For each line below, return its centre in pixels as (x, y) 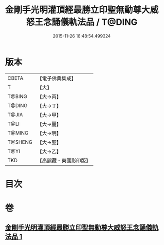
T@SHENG (20, 142)
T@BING (18, 96)
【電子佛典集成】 (57, 78)
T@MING (18, 133)
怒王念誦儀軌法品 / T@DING (82, 22)
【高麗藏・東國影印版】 (64, 160)
